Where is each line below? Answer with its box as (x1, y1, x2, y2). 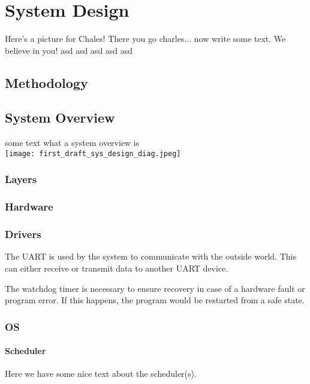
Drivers (5, 227, 41, 242)
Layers (5, 172, 37, 187)
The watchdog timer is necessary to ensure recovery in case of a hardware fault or (5, 282, 305, 294)
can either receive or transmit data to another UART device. (5, 262, 228, 275)
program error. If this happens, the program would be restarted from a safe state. (5, 294, 305, 306)
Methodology (5, 73, 88, 92)
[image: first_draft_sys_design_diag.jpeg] (5, 149, 181, 158)
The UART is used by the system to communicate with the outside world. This (5, 250, 296, 263)
